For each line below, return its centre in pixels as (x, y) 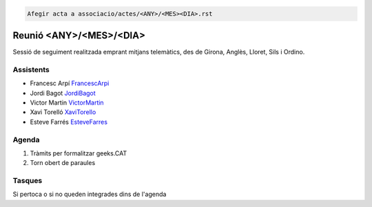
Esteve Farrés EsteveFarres (69, 122)
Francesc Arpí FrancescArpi (70, 83)
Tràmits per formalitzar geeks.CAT (79, 153)
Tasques (28, 181)
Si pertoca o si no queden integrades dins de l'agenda (90, 194)
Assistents (31, 69)
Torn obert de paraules (63, 163)
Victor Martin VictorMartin (67, 102)
